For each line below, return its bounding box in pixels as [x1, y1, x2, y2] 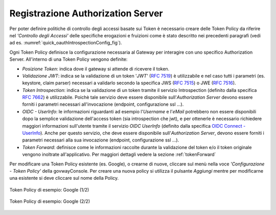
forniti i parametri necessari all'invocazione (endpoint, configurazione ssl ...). [22, 101, 184, 107]
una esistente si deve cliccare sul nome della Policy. [9, 175, 119, 181]
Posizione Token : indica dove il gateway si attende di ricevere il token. [22, 65, 170, 71]
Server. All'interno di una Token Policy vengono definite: [9, 56, 128, 62]
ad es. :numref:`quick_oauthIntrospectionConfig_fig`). [9, 40, 122, 46]
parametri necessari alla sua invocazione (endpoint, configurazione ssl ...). [22, 137, 179, 143]
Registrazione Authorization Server [9, 8, 163, 19]
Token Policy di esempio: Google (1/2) [9, 186, 89, 193]
